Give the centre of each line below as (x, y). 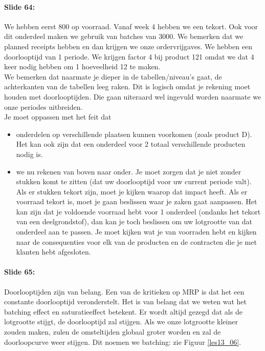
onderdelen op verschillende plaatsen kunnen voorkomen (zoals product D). (134, 134)
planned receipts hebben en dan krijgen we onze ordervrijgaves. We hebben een (128, 46)
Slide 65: (20, 272)
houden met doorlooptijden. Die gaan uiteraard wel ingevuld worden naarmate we (133, 96)
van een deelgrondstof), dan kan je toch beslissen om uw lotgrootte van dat (134, 221)
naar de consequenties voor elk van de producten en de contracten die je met (136, 241)
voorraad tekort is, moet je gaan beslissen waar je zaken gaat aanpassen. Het (137, 201)
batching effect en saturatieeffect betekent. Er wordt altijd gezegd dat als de (123, 311)
